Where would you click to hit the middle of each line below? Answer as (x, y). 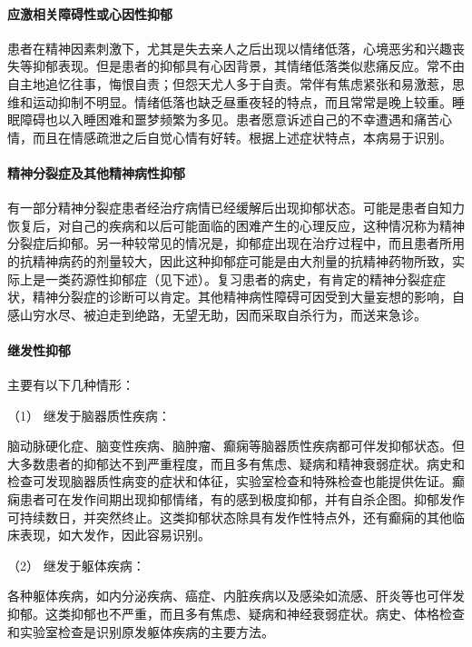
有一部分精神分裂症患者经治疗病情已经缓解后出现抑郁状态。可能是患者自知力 (236, 208)
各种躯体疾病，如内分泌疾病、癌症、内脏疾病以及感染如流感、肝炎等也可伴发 (236, 596)
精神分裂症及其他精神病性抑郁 (96, 172)
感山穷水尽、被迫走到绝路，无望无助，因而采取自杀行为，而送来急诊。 (217, 314)
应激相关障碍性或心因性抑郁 (90, 13)
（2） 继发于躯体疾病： (76, 565)
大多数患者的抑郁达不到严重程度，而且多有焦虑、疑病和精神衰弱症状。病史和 (236, 463)
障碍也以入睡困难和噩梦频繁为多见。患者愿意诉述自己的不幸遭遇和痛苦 (229, 119)
